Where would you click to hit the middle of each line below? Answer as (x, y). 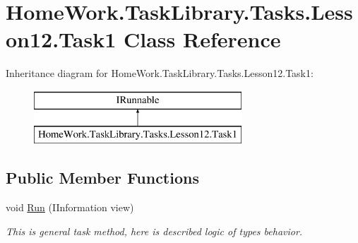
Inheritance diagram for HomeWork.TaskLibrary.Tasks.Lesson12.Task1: (160, 73)
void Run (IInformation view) (70, 207)
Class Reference (202, 39)
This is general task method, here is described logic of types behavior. (154, 231)
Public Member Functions (102, 178)
